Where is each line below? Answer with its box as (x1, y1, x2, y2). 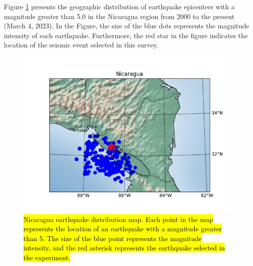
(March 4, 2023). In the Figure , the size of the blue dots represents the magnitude (4, 21, 250, 31)
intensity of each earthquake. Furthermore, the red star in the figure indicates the (4, 30, 248, 40)
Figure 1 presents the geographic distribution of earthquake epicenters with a (4, 1, 235, 11)
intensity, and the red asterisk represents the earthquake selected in (23, 243, 225, 253)
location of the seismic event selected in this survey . (4, 40, 158, 50)
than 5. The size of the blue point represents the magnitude (23, 233, 202, 243)
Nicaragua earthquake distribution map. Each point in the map (23, 214, 213, 224)
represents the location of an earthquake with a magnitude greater (23, 223, 222, 234)
